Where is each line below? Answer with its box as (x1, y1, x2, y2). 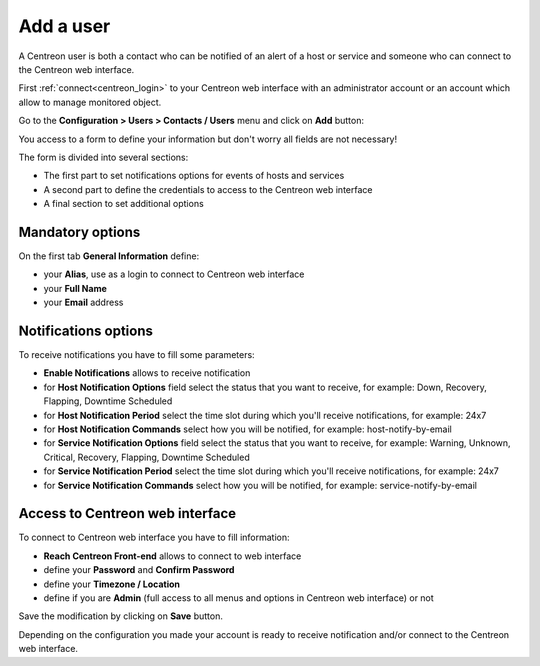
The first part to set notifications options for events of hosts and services (43, 170, 345, 182)
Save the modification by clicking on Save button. (18, 610, 224, 622)
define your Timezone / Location (43, 578, 180, 590)
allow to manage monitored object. (18, 96, 162, 108)
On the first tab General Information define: (18, 250, 200, 262)
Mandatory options (18, 223, 141, 240)
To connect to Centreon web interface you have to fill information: (18, 531, 290, 544)
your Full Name (43, 282, 107, 294)
